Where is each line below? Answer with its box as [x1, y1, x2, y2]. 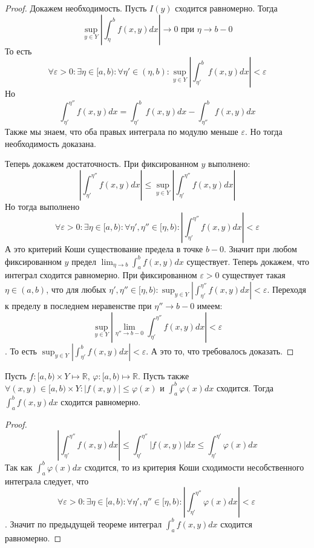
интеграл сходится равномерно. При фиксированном [5, 269, 197, 281]
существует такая [222, 269, 286, 281]
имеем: [197, 299, 223, 312]
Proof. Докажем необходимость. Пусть [5, 2, 147, 14]
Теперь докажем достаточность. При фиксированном [5, 157, 198, 170]
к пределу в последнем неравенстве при [5, 299, 152, 312]
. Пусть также [138, 369, 189, 382]
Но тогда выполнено [5, 200, 80, 212]
